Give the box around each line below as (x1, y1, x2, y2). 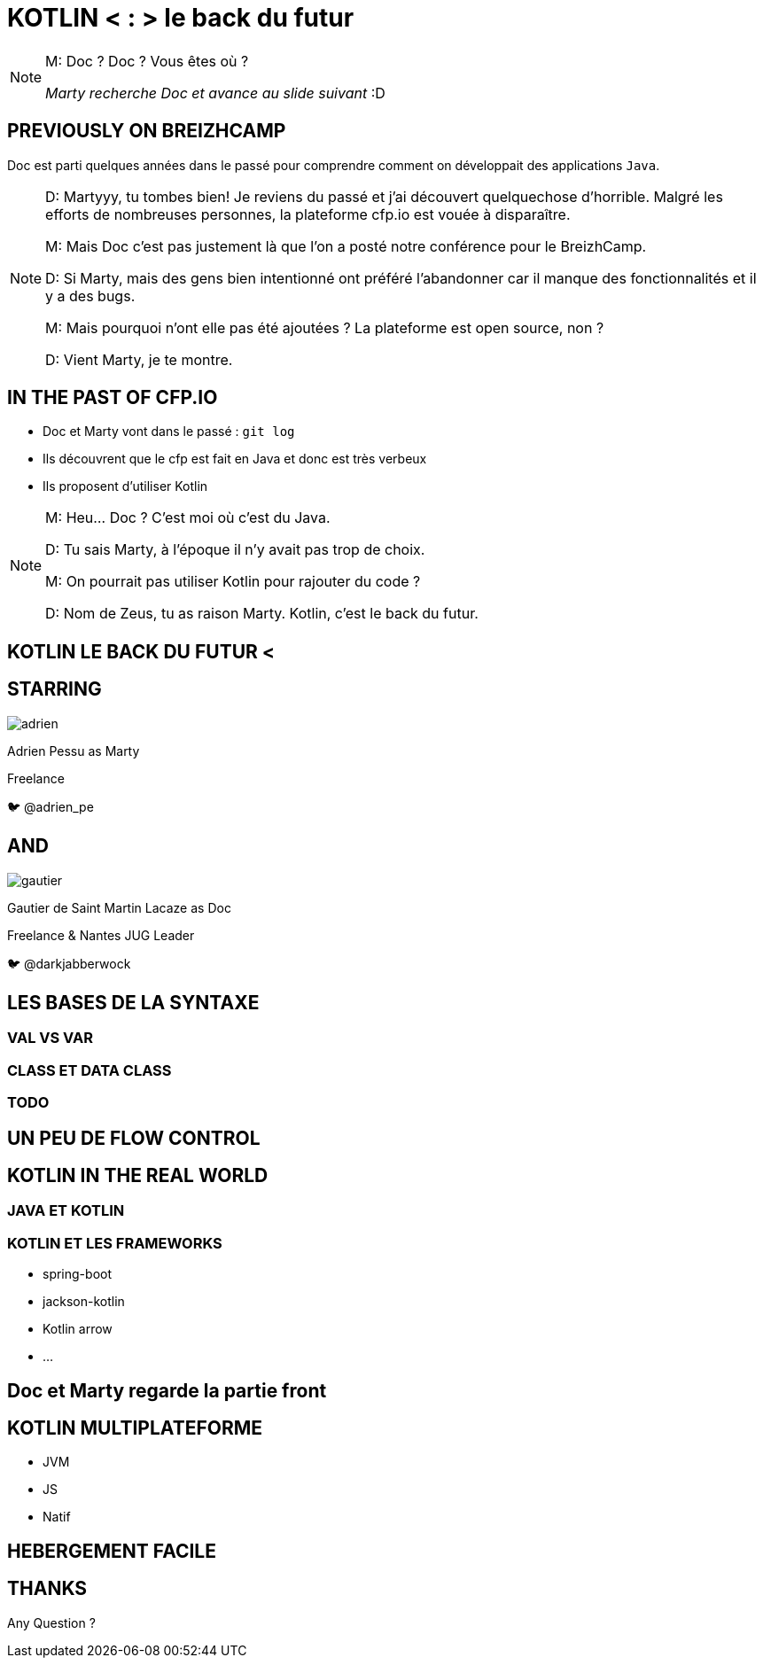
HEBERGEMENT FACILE (7, 1539, 216, 1562)
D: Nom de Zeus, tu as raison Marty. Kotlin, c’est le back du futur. (45, 604, 479, 623)
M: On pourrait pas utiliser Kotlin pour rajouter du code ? (45, 572, 421, 591)
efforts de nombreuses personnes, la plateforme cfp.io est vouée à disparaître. (45, 205, 571, 223)
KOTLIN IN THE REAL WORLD (7, 1163, 269, 1187)
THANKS (7, 1577, 88, 1600)
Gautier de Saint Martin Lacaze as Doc (7, 899, 231, 915)
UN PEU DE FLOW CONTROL (7, 1126, 261, 1149)
